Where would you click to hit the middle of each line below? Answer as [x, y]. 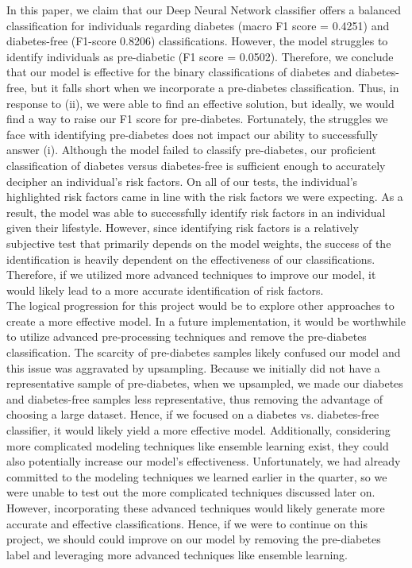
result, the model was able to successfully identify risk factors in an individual [196, 212]
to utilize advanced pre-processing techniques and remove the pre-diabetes [187, 336]
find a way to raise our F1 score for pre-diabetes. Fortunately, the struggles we [197, 119]
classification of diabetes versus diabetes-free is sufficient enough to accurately [196, 165]
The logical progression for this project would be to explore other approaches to [200, 305]
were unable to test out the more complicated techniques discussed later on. [191, 492]
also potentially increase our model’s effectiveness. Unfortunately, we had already [204, 461]
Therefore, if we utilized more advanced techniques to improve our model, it [191, 274]
